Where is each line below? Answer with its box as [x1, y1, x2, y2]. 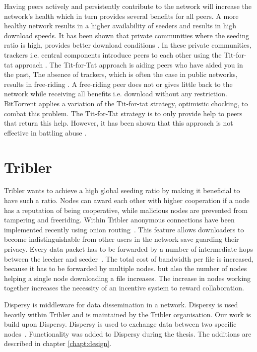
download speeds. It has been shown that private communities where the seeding [4, 30, 250, 40]
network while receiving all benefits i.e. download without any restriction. [4, 88, 227, 99]
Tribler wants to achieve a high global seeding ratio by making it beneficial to [4, 185, 240, 196]
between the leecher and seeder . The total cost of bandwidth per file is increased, [4, 253, 254, 264]
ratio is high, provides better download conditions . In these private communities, [4, 40, 252, 50]
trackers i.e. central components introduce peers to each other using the [4, 49, 222, 60]
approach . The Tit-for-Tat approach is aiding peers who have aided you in [15, 59, 243, 70]
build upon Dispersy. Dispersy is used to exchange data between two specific [4, 319, 237, 329]
